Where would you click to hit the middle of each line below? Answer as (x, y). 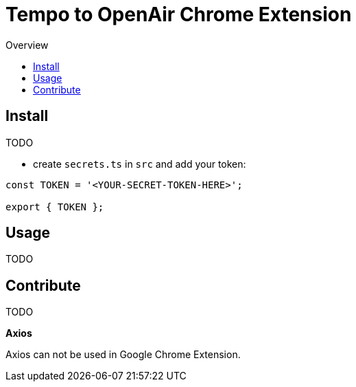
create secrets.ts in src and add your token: (140, 164)
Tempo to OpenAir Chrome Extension (179, 14)
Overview (27, 45)
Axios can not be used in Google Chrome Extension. (123, 355)
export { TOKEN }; (55, 207)
